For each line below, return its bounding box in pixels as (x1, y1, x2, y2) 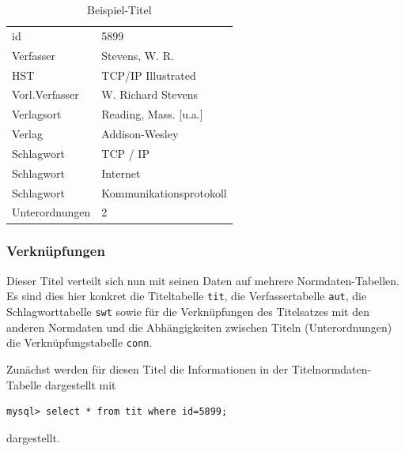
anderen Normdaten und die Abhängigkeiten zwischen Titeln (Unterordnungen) (6, 318, 392, 335)
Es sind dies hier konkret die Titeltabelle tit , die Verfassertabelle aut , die (6, 288, 367, 304)
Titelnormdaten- (291, 360, 372, 377)
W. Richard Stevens (101, 86, 198, 103)
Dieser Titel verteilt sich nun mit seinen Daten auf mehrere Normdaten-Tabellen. (6, 272, 400, 288)
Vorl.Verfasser (12, 86, 79, 103)
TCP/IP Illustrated (101, 66, 196, 83)
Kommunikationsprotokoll (101, 184, 227, 201)
